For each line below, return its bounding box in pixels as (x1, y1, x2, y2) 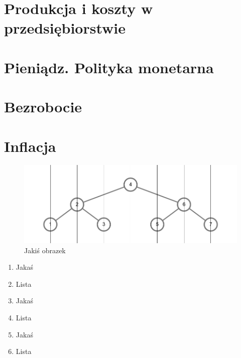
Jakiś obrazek (24, 245, 66, 255)
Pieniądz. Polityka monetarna (4, 57, 214, 77)
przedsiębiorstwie (4, 18, 126, 38)
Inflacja (4, 135, 56, 156)
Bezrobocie (4, 96, 82, 117)
